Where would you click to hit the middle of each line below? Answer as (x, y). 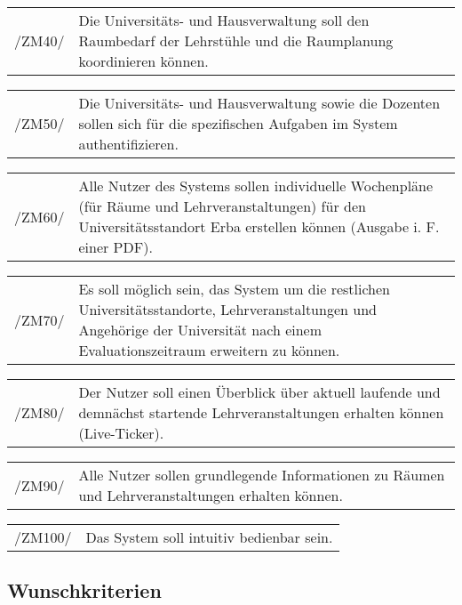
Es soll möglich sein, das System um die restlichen (234, 289)
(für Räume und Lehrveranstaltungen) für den (222, 206)
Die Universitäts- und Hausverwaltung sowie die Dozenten (259, 103)
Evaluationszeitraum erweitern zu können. (209, 350)
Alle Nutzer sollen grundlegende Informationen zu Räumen (262, 475)
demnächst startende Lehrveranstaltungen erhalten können (261, 412)
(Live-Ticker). (121, 433)
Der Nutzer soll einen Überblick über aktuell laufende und (259, 392)
